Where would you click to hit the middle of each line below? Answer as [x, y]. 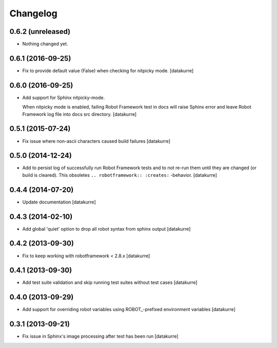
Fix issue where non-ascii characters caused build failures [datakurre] [96, 141]
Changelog [33, 13]
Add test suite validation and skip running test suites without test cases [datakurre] [110, 282]
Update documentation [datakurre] [59, 202]
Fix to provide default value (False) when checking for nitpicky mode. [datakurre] [108, 70]
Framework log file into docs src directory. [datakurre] [80, 114]
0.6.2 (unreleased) [40, 32]
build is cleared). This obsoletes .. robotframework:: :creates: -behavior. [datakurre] [120, 175]
